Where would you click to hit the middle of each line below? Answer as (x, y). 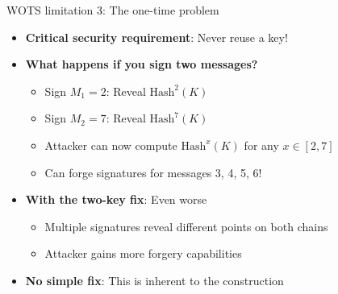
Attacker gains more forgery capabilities (143, 253)
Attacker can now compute (111, 145)
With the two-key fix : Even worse (116, 199)
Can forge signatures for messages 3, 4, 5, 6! (153, 172)
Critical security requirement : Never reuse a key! (156, 37)
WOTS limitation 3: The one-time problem (113, 10)
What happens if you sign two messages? (142, 64)
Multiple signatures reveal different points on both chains (186, 226)
